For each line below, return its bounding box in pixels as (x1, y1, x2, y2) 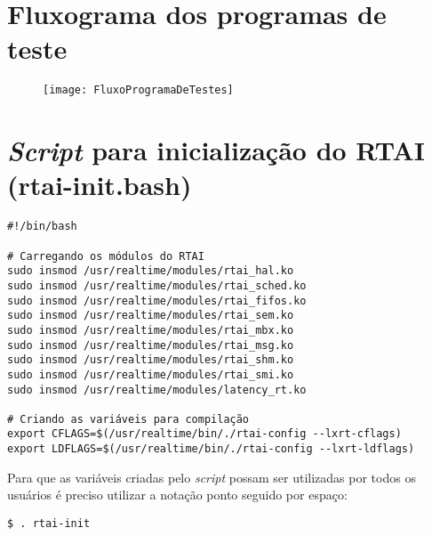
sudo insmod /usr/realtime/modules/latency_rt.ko (7, 383, 307, 396)
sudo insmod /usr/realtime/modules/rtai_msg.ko (7, 338, 294, 352)
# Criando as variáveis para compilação (7, 412, 250, 426)
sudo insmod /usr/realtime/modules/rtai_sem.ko (7, 309, 294, 322)
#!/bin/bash (7, 220, 77, 233)
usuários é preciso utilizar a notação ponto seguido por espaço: (7, 485, 348, 504)
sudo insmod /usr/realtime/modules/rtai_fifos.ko (7, 294, 307, 307)
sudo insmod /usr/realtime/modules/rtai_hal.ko (7, 264, 294, 278)
